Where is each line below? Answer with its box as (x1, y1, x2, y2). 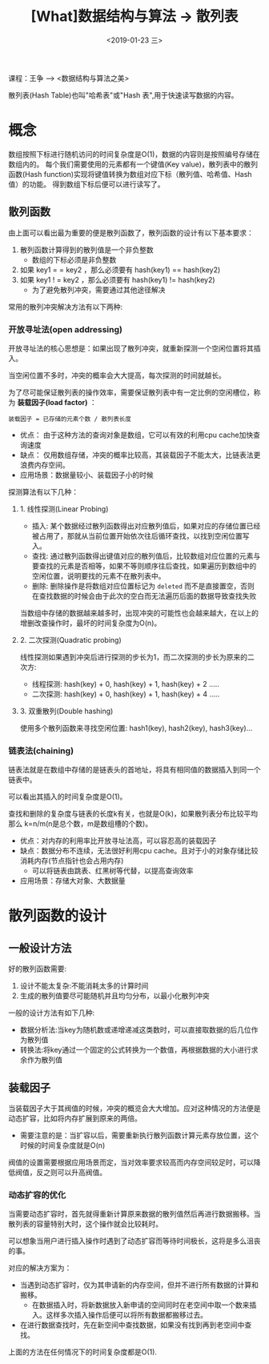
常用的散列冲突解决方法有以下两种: (8, 302, 123, 311)
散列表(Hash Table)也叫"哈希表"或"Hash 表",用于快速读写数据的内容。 (8, 90, 239, 100)
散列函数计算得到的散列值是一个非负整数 (19, 245, 154, 255)
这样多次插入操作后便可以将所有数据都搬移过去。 (46, 1310, 208, 1320)
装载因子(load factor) (17, 397, 88, 407)
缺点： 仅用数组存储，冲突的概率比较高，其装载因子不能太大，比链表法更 (19, 450, 261, 459)
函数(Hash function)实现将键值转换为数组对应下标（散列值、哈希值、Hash (8, 169, 252, 179)
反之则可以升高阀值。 (35, 1168, 106, 1177)
